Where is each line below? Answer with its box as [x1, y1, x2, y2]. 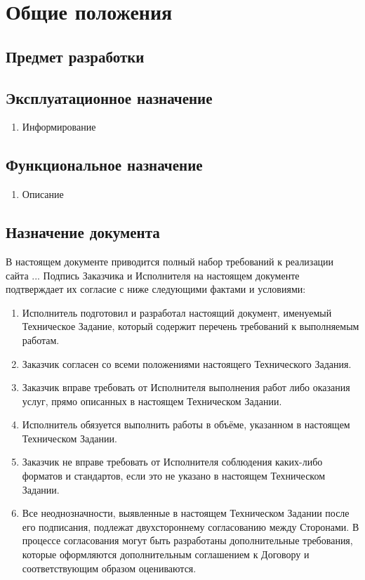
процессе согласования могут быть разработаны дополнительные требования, [22, 533, 353, 548]
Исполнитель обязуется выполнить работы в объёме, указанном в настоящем [22, 417, 350, 432]
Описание [22, 187, 64, 202]
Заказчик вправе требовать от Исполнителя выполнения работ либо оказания [22, 380, 350, 395]
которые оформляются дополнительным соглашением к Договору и [22, 547, 310, 562]
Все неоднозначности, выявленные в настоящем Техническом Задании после [22, 506, 350, 520]
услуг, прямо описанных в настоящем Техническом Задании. [22, 393, 282, 408]
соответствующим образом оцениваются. [22, 560, 197, 575]
